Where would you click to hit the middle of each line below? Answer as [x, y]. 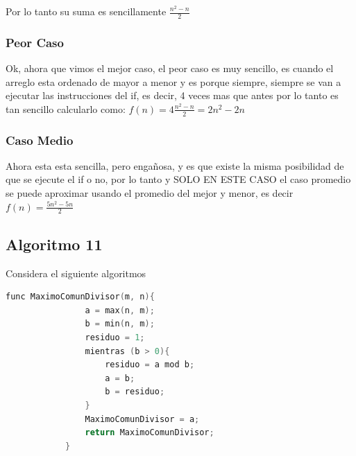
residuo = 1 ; [115, 338]
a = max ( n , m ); [120, 310]
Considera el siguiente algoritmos [76, 273]
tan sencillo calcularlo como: [66, 108]
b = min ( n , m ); [120, 324]
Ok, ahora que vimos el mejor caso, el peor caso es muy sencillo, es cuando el [170, 68]
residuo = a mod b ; [150, 365]
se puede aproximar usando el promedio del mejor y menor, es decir [150, 193]
